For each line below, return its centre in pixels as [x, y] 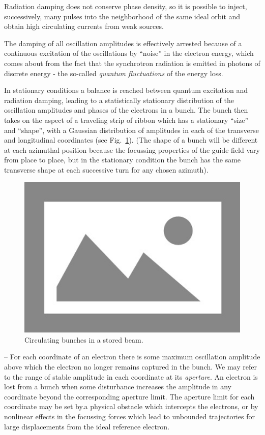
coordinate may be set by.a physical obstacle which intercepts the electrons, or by [131, 406]
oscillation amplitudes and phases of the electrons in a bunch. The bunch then [126, 110]
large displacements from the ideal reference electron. [87, 426]
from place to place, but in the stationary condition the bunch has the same [123, 160]
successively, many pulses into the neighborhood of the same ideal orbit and [122, 16]
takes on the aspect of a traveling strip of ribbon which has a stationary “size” [126, 120]
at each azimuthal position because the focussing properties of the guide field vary [132, 149]
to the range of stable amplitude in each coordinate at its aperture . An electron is [131, 376]
